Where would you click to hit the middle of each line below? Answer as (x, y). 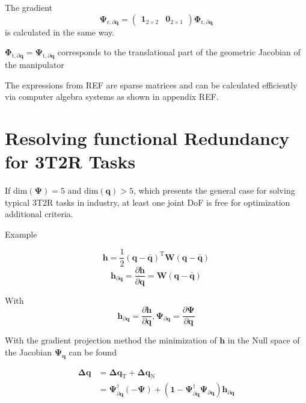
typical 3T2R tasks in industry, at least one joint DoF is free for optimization (148, 202)
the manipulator (35, 64)
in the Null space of (264, 340)
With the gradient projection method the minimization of (111, 340)
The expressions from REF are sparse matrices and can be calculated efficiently (151, 85)
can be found (93, 352)
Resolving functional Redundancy (147, 137)
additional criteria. (39, 214)
